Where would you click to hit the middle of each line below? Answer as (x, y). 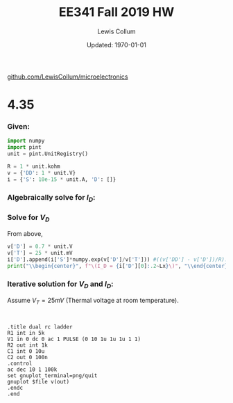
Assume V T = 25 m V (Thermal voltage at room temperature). (93, 301)
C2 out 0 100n (28, 358)
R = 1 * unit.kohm (34, 167)
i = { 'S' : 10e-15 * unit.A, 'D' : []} (62, 179)
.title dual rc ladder (40, 327)
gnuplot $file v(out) (38, 382)
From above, (25, 234)
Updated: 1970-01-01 (116, 45)
